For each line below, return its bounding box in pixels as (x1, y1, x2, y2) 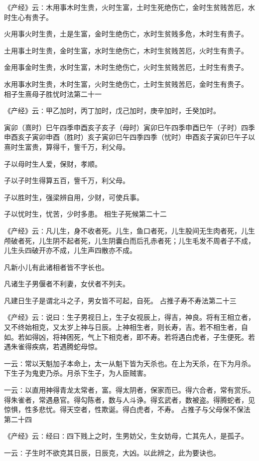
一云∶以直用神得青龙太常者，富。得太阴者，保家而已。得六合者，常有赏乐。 (4, 385, 255, 395)
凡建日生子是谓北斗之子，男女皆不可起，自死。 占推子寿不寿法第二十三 (4, 295, 237, 305)
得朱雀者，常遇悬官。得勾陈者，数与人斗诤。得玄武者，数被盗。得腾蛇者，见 (4, 394, 255, 405)
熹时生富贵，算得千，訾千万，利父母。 (4, 141, 129, 152)
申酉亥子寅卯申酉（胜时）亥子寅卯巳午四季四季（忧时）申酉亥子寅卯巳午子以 (4, 132, 255, 142)
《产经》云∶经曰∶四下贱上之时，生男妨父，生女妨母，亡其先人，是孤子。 (4, 431, 248, 441)
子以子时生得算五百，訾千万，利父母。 (4, 175, 129, 186)
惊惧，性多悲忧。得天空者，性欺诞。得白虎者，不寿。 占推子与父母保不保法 (4, 404, 251, 415)
